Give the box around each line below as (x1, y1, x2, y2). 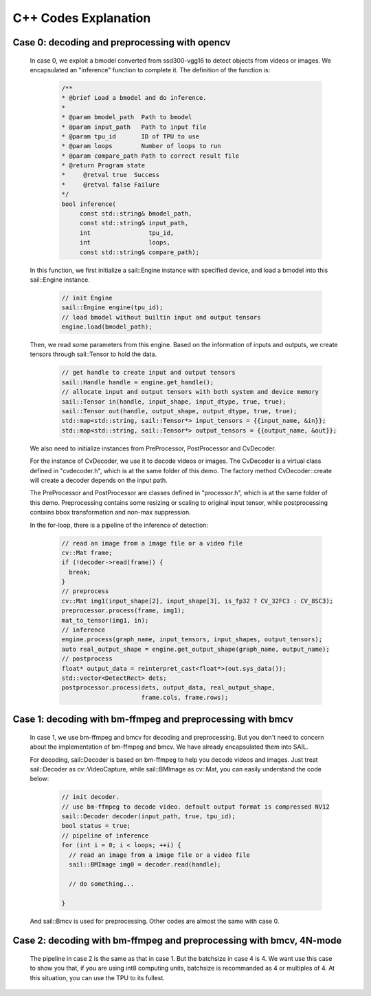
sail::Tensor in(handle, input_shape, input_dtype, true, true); (61, 397, 286, 406)
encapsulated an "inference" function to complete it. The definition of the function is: (30, 65, 271, 74)
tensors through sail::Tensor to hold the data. (30, 350, 157, 358)
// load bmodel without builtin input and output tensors (61, 313, 261, 321)
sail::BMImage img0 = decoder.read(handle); (69, 861, 221, 869)
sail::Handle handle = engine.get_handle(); (61, 378, 214, 386)
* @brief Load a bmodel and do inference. (61, 94, 207, 102)
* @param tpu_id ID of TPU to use (61, 132, 199, 141)
